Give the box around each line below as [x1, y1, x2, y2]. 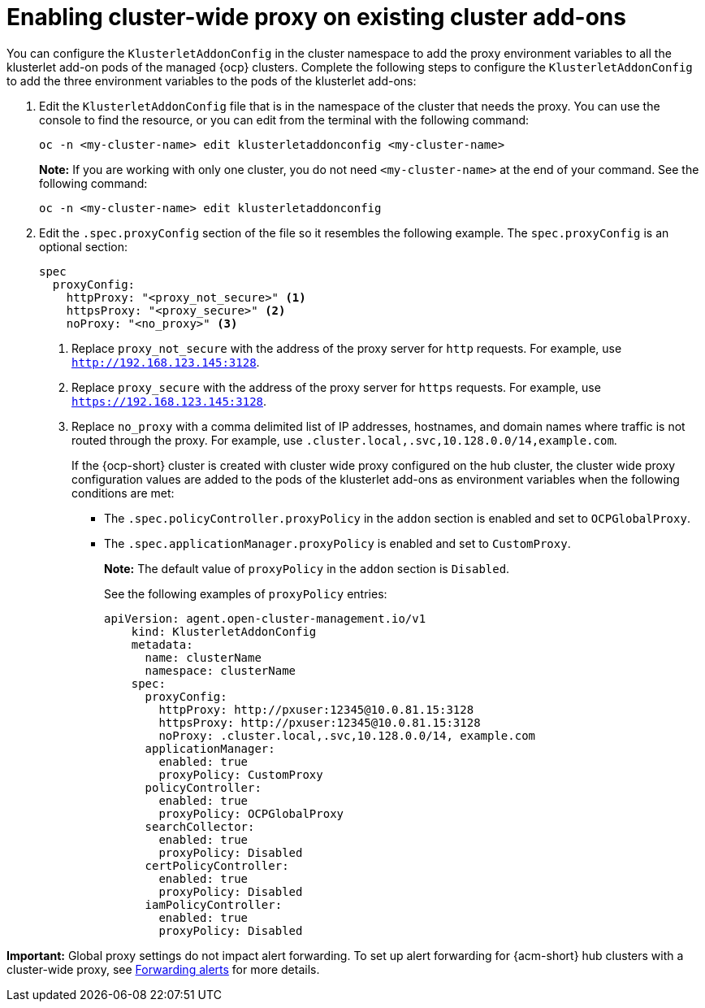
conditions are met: [71, 485, 175, 500]
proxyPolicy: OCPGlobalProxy [158, 806, 344, 820]
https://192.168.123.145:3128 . [71, 393, 267, 408]
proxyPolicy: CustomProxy [158, 767, 323, 781]
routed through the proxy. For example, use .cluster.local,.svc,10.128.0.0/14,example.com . [71, 432, 617, 447]
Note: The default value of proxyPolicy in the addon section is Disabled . [104, 561, 510, 576]
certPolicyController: [145, 858, 289, 872]
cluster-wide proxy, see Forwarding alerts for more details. [6, 962, 320, 976]
